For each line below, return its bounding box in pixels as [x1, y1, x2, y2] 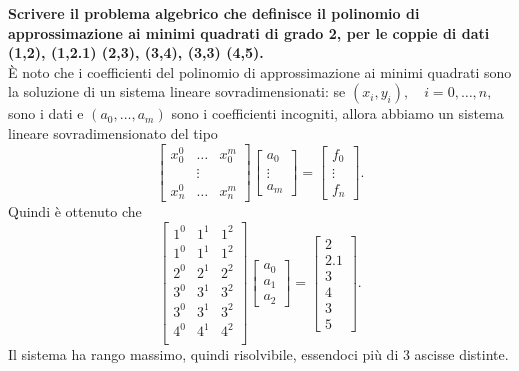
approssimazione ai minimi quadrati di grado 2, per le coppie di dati [8, 22, 490, 43]
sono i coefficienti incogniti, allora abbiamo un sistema [171, 103, 504, 124]
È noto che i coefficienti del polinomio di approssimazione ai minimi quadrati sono [8, 61, 512, 82]
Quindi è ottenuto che [8, 201, 142, 222]
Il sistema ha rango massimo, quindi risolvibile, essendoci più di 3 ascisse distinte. [8, 344, 509, 365]
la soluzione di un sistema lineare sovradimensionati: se [8, 81, 346, 102]
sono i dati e [8, 103, 84, 124]
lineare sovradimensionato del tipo [8, 122, 218, 143]
